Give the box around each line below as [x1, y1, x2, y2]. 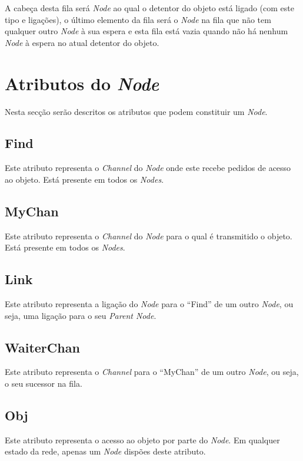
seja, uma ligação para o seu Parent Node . [5, 309, 157, 321]
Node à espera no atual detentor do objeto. [5, 36, 159, 48]
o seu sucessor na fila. [5, 377, 82, 390]
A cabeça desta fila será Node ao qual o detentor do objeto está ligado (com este [5, 2, 294, 14]
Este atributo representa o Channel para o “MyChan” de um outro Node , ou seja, [5, 365, 299, 378]
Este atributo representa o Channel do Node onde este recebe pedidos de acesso [5, 162, 291, 174]
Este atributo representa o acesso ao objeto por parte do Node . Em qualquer [5, 433, 280, 446]
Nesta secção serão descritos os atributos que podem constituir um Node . [5, 105, 268, 117]
